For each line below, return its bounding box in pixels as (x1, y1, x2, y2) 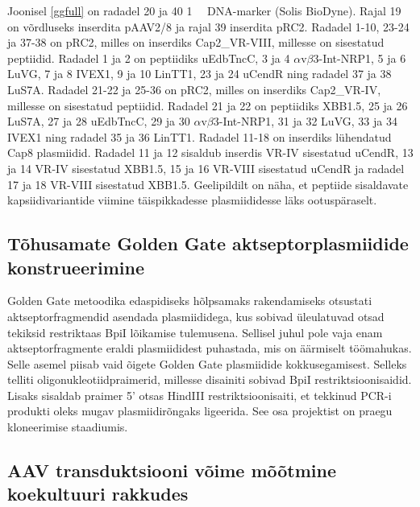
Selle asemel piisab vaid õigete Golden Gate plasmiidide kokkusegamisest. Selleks (7, 355, 407, 372)
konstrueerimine (7, 254, 144, 279)
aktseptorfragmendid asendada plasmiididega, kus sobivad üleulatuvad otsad (7, 307, 385, 324)
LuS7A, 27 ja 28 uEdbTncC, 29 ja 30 (7, 113, 190, 130)
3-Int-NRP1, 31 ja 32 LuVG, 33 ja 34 (213, 113, 397, 130)
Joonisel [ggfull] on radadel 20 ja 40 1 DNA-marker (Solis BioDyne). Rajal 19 (7, 2, 401, 19)
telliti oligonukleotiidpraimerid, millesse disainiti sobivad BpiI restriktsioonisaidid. (7, 371, 412, 388)
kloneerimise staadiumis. (7, 418, 128, 435)
